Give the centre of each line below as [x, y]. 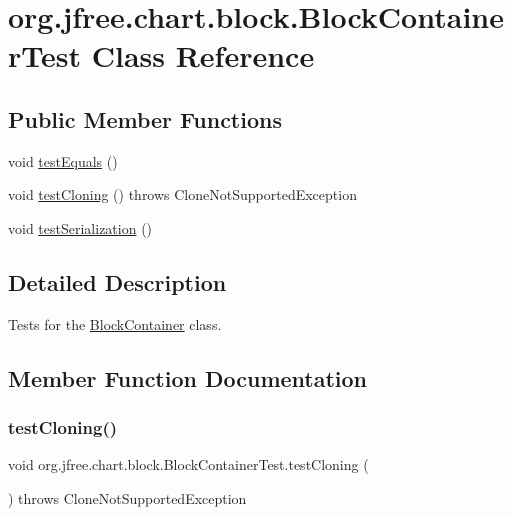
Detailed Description [117, 281]
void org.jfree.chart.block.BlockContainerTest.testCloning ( [188, 464]
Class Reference [203, 55]
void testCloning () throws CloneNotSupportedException [182, 194]
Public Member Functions [145, 118]
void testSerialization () [80, 227]
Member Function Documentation [188, 377]
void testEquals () [63, 160]
